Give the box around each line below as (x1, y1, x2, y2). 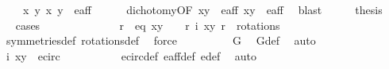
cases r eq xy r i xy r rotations (15, 16, 280, 33)
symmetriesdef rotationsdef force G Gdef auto (6, 32, 316, 49)
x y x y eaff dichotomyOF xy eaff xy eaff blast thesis (22, 2, 383, 17)
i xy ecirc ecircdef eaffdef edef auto (6, 47, 257, 64)
